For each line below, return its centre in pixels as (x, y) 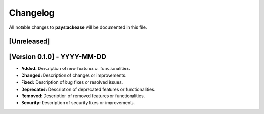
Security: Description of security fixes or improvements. (78, 103)
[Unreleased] (30, 41)
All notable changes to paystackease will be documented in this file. (78, 27)
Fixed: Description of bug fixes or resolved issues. (72, 82)
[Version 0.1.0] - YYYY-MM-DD (57, 57)
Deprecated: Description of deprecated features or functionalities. (88, 89)
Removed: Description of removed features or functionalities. (83, 96)
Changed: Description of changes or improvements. (74, 75)
